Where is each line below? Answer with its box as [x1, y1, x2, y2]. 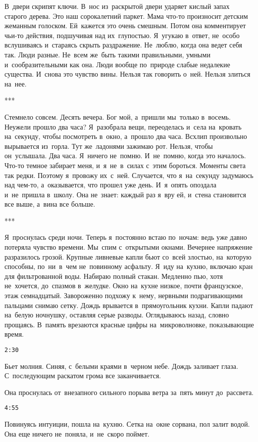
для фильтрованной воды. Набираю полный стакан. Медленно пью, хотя [4, 270, 223, 281]
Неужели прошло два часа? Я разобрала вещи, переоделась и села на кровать [4, 121, 242, 132]
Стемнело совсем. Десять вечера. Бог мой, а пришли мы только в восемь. [4, 111, 231, 122]
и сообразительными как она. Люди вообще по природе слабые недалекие [4, 59, 230, 69]
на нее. [4, 78, 27, 88]
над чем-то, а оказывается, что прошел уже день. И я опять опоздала [4, 179, 216, 190]
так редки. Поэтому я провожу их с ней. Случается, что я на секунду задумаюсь [4, 170, 254, 180]
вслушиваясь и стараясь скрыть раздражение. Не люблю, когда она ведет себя [4, 40, 242, 50]
